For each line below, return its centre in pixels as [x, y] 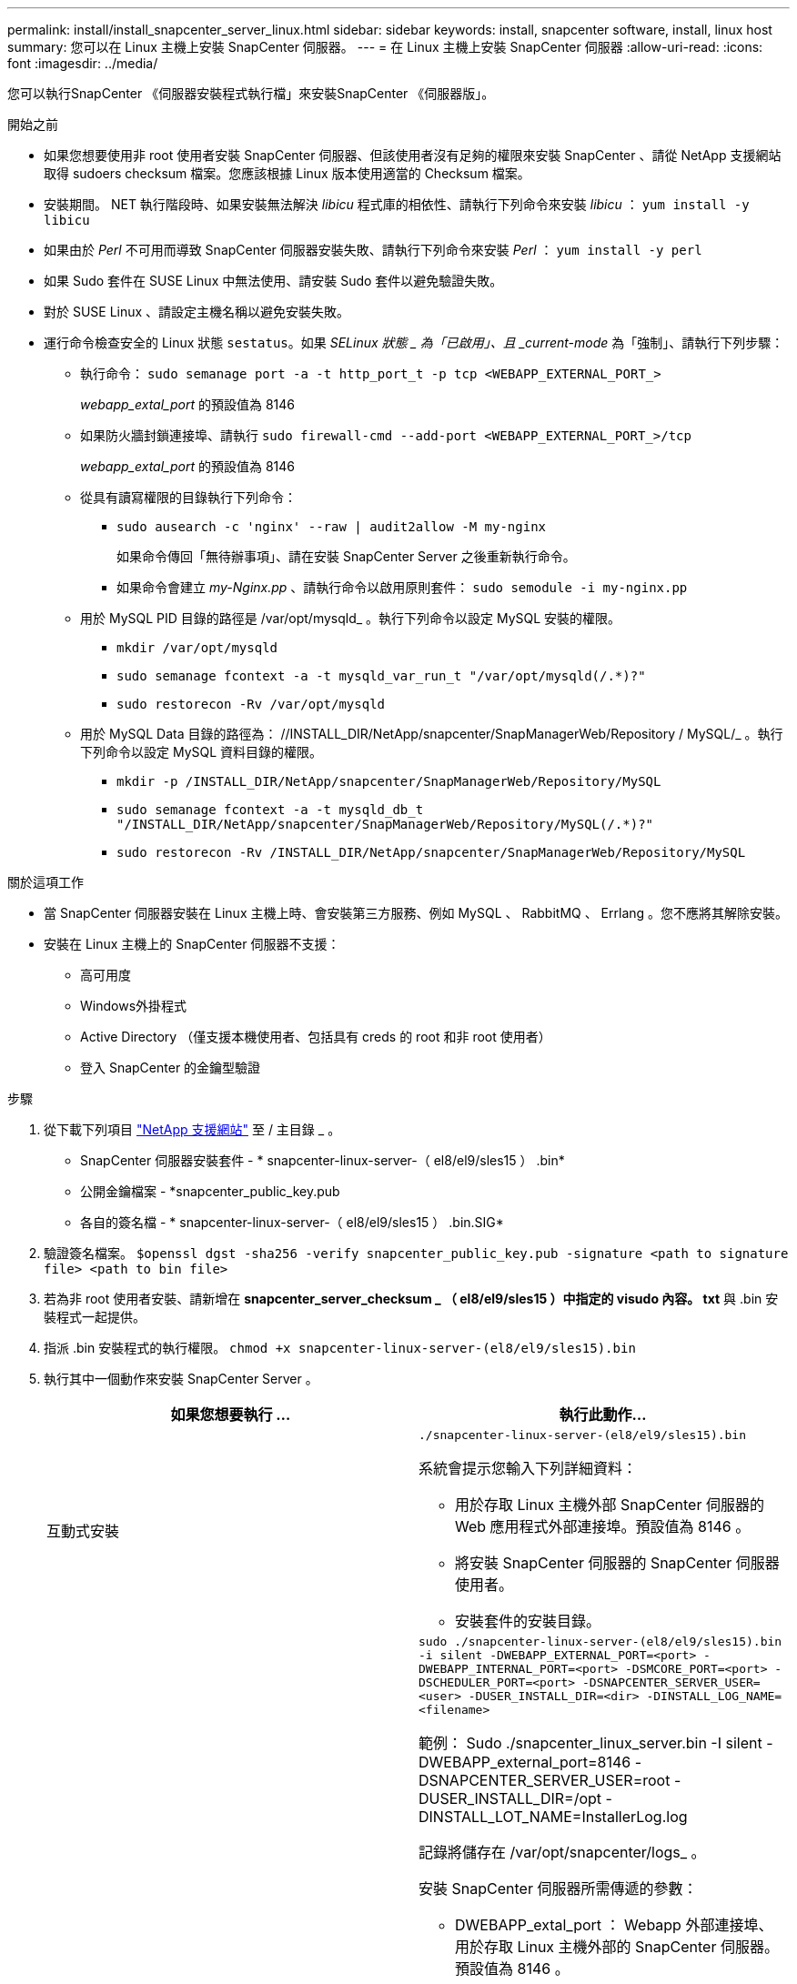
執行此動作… [603, 1415]
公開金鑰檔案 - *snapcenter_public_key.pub [210, 1191]
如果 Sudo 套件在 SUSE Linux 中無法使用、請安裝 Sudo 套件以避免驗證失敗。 [273, 281]
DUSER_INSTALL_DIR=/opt [510, 1798]
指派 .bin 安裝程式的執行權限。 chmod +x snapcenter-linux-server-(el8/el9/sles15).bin [340, 1348]
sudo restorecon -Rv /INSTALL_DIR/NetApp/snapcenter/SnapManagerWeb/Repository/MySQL [431, 852]
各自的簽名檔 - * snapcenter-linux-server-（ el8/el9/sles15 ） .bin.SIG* [292, 1222]
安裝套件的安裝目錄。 [528, 1621]
